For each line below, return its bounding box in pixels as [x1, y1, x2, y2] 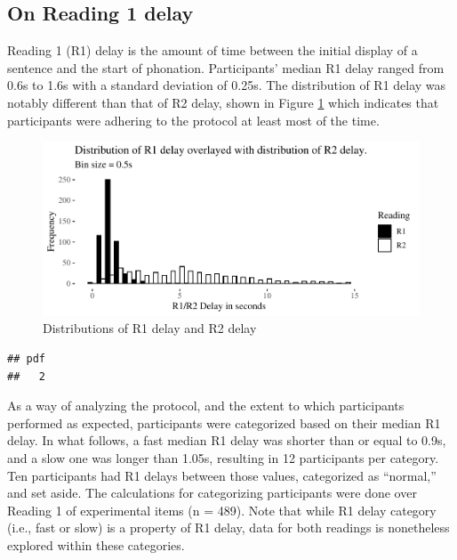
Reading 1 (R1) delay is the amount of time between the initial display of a [7, 41, 418, 60]
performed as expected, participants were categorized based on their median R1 [7, 413, 441, 432]
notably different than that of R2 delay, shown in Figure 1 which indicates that [7, 93, 439, 111]
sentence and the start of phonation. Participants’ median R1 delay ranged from [7, 58, 445, 77]
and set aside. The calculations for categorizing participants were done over [7, 483, 417, 502]
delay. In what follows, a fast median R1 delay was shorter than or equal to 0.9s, [7, 431, 446, 450]
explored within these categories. [7, 535, 185, 554]
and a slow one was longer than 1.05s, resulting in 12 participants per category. [7, 449, 439, 467]
